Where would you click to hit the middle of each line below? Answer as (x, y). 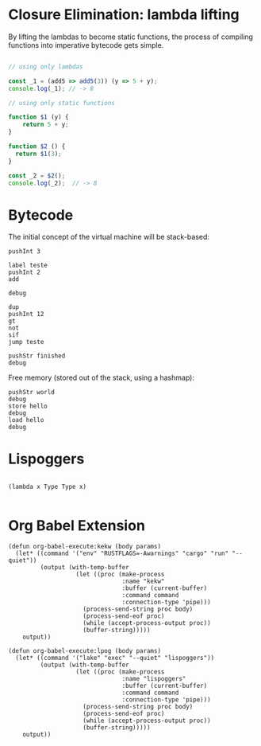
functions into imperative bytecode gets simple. (86, 45)
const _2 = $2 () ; (37, 176)
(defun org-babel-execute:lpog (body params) (84, 651)
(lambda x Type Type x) (48, 487)
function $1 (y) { (38, 117)
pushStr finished (37, 356)
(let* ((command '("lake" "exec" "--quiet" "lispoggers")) (115, 658)
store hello (28, 406)
